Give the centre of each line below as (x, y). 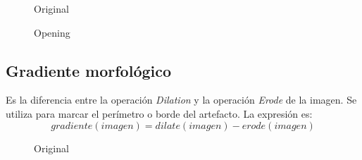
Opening (52, 32)
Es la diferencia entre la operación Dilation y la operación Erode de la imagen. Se (181, 100)
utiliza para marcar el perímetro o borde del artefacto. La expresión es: (159, 113)
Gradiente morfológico (89, 70)
